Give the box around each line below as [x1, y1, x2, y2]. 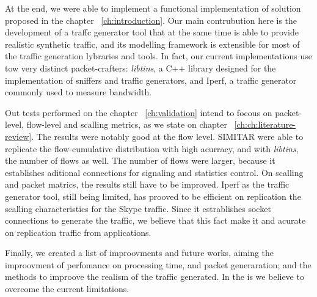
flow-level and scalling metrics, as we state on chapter [26, 118, 227, 131]
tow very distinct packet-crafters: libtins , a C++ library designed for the [5, 61, 276, 74]
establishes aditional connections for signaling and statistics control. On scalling [5, 166, 304, 178]
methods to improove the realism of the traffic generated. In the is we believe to [5, 270, 304, 283]
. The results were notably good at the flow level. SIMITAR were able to [31, 130, 304, 142]
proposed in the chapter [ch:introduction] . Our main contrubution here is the [5, 13, 297, 26]
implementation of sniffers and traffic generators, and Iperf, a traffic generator [5, 73, 297, 86]
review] [5, 130, 32, 142]
